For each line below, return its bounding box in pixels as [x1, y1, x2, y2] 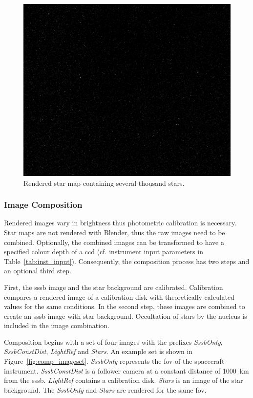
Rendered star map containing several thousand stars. [23, 177, 185, 188]
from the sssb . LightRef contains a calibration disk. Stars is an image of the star [4, 375, 243, 385]
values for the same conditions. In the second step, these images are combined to [4, 301, 245, 311]
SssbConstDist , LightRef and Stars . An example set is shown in [4, 346, 193, 356]
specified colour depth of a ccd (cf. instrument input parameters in [4, 246, 203, 257]
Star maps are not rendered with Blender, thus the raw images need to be [4, 227, 225, 237]
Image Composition [4, 199, 83, 211]
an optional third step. [4, 265, 71, 276]
